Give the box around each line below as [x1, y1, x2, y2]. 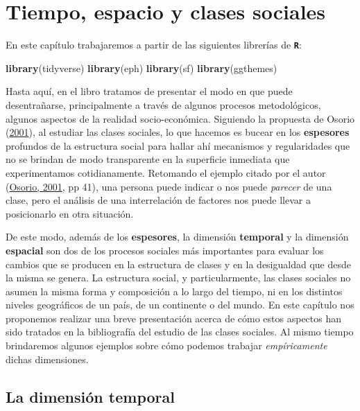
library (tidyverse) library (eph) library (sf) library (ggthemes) [6, 60, 277, 75]
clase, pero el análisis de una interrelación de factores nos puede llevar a [6, 193, 311, 207]
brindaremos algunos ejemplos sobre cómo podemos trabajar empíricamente [6, 338, 327, 353]
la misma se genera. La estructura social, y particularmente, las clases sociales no [6, 270, 351, 285]
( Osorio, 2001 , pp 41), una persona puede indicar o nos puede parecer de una [6, 179, 332, 193]
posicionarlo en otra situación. [6, 206, 134, 220]
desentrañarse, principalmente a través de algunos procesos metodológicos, [6, 97, 321, 112]
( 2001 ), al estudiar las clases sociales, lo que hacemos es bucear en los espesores [6, 125, 350, 139]
